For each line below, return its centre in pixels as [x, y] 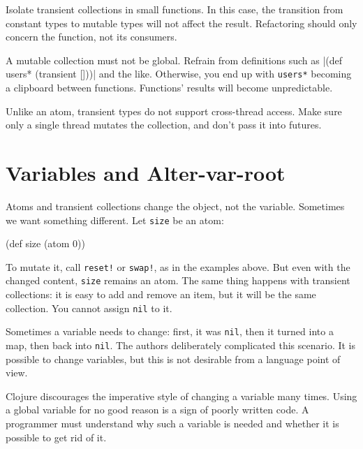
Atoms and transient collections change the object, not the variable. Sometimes [175, 206]
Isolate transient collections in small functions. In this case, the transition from [175, 9]
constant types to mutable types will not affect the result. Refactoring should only [181, 23]
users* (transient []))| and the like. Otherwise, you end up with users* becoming [179, 74]
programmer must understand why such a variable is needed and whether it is [172, 424]
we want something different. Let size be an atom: [115, 220]
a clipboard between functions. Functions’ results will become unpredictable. [169, 88]
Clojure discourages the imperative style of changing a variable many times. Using [181, 396]
